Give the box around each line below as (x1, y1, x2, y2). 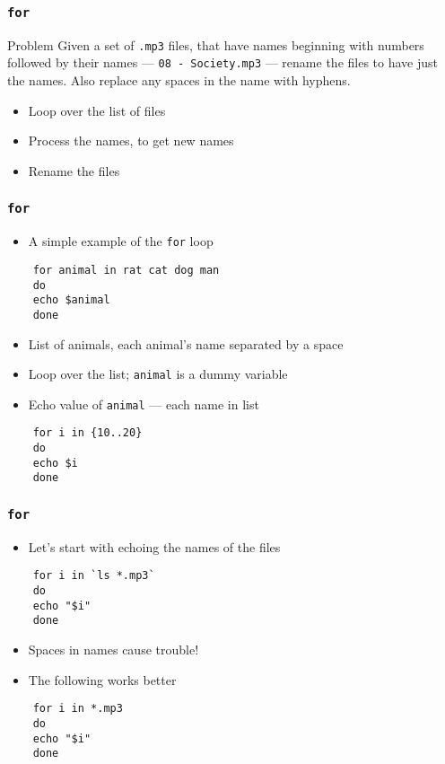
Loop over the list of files (28, 101, 166, 119)
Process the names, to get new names (28, 131, 234, 150)
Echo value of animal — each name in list (28, 394, 259, 413)
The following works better (28, 670, 177, 689)
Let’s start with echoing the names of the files (28, 537, 281, 556)
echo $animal (32, 294, 110, 307)
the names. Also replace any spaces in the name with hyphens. (7, 71, 351, 90)
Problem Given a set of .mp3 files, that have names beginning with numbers (7, 35, 424, 54)
